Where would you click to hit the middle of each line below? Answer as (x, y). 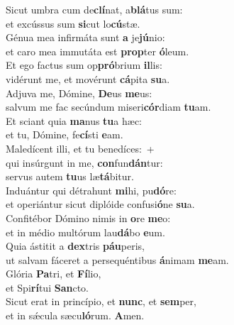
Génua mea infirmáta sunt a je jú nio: (85, 37)
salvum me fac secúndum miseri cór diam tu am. (108, 107)
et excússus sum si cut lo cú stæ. (73, 23)
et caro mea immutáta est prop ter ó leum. (97, 51)
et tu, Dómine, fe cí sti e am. (65, 134)
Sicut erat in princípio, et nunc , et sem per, (101, 301)
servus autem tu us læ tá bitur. (70, 176)
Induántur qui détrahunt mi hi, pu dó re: (91, 190)
